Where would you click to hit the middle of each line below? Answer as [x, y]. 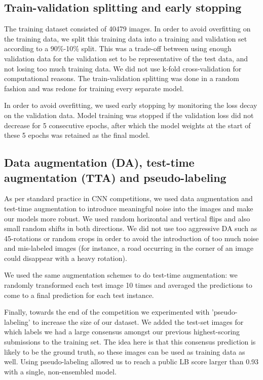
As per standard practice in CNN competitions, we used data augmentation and [128, 198]
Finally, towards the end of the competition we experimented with [107, 312]
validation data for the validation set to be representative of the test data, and [126, 58]
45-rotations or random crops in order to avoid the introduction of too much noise [131, 238]
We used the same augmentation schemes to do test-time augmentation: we [121, 275]
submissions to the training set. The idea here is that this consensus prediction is [130, 342]
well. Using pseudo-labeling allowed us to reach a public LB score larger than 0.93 [131, 362]
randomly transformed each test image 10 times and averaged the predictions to [128, 285]
